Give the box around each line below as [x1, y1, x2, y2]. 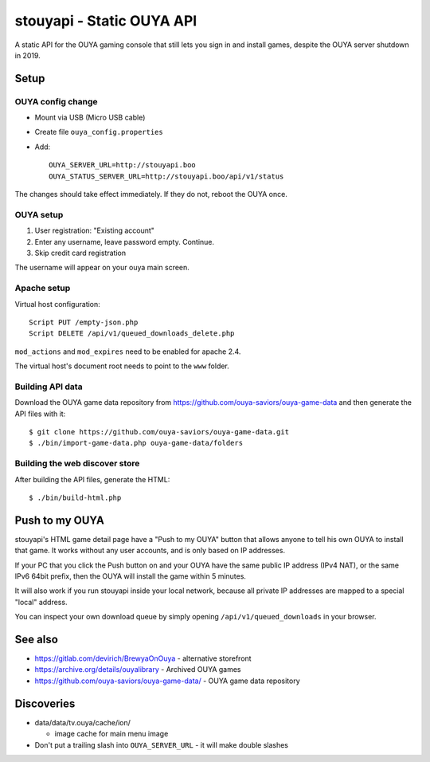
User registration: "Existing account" [34, 226, 155, 235]
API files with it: [14, 409, 66, 418]
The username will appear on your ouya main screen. [14, 263, 190, 273]
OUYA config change [14, 96, 99, 107]
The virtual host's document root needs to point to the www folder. [14, 361, 230, 371]
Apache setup [14, 283, 71, 294]
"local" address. [14, 597, 68, 607]
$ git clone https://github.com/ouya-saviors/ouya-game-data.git [29, 427, 290, 436]
